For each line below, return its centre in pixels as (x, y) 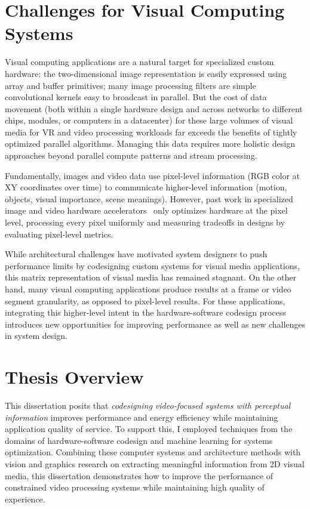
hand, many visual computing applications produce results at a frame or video (148, 289)
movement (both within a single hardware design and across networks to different (154, 108)
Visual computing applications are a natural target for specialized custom (139, 62)
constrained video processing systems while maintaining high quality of (135, 487)
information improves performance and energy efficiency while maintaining (142, 417)
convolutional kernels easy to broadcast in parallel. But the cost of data (136, 97)
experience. (25, 499)
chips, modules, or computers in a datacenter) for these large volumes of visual (149, 120)
